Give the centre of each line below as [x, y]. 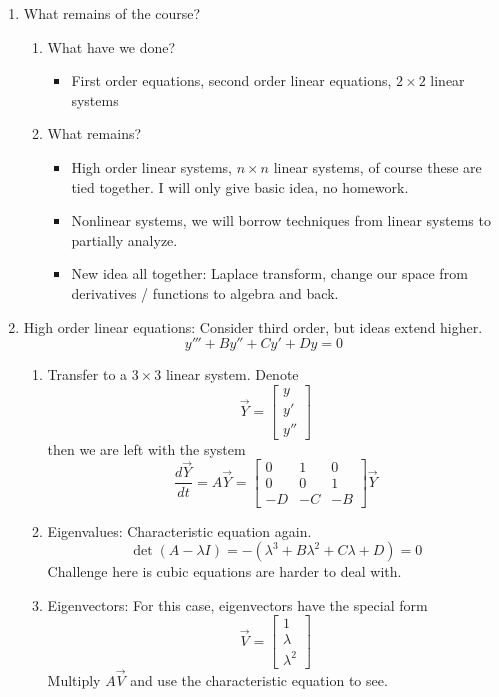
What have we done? [111, 46]
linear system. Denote [232, 374]
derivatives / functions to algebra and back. [205, 292]
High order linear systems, [151, 166]
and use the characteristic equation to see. [259, 680]
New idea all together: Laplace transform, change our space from [269, 273]
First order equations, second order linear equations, [231, 80]
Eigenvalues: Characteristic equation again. [179, 530]
